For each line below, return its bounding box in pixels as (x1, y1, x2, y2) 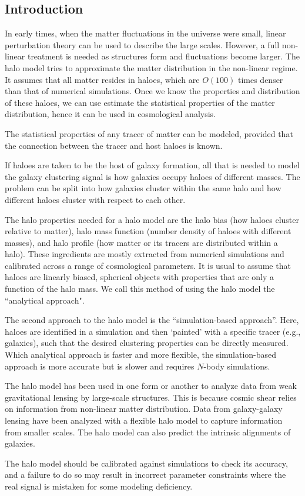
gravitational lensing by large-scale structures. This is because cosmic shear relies (5, 391, 297, 403)
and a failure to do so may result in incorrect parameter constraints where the (5, 468, 286, 481)
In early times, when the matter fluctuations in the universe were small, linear (5, 27, 286, 39)
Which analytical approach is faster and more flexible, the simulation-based (5, 348, 277, 361)
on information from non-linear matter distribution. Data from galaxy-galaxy (5, 402, 283, 415)
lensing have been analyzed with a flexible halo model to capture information (5, 414, 283, 427)
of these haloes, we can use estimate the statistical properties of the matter (5, 96, 275, 108)
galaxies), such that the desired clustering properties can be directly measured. (5, 337, 289, 349)
